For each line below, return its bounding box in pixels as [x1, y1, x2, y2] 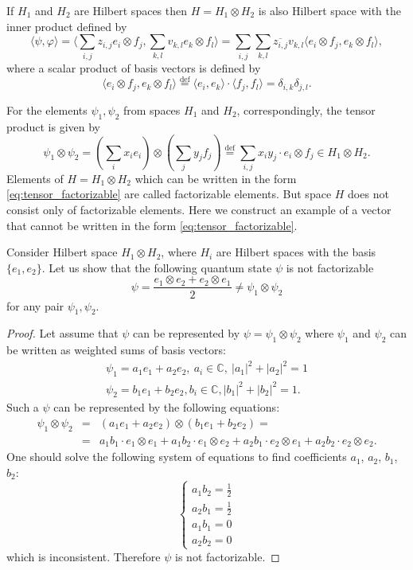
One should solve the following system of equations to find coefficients [6, 448, 347, 465]
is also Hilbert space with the [258, 2, 401, 18]
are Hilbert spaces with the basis [216, 244, 376, 260]
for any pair [6, 297, 64, 314]
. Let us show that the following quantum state [41, 259, 272, 275]
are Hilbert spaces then [74, 2, 188, 18]
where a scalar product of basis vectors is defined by [6, 59, 261, 76]
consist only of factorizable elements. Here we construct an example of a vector [6, 201, 392, 218]
